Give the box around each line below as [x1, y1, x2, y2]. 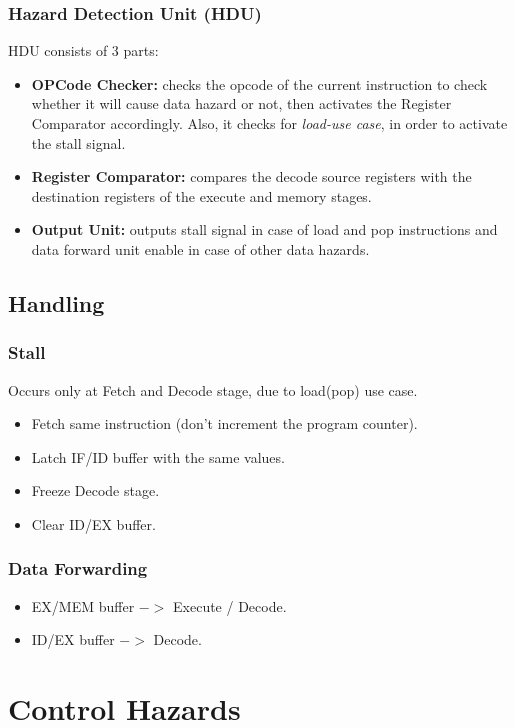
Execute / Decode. [173, 595, 287, 616]
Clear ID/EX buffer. [31, 513, 156, 534]
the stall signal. [31, 132, 126, 153]
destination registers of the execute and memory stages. [31, 185, 372, 206]
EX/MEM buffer [31, 595, 135, 616]
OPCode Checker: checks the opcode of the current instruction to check [31, 73, 488, 94]
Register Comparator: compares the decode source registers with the [31, 166, 472, 187]
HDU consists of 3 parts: [8, 40, 159, 61]
